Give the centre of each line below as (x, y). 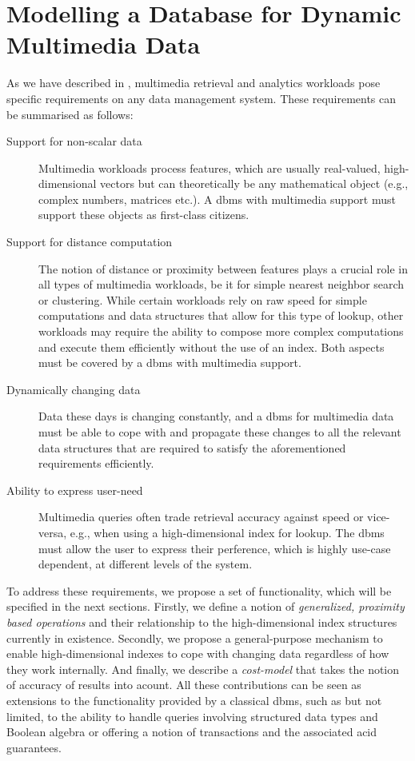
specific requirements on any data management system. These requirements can (202, 98)
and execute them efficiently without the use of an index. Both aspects (211, 347)
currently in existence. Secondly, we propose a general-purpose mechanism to (195, 637)
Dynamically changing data (74, 389)
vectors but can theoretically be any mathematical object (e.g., (254, 183)
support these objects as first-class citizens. (144, 215)
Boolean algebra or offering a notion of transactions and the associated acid (192, 732)
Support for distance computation (90, 242)
